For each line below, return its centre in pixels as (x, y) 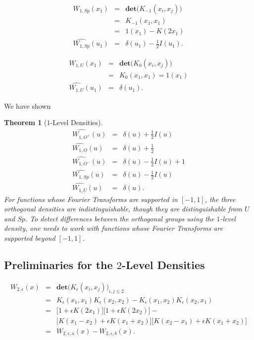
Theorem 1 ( (25, 122)
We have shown (27, 105)
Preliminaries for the (58, 264)
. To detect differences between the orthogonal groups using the (120, 218)
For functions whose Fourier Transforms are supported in (91, 199)
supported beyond (30, 238)
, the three (220, 199)
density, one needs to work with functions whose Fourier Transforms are (114, 228)
